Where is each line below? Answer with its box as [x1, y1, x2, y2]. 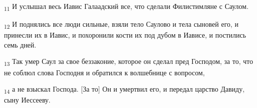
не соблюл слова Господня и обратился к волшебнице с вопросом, [4, 67, 205, 77]
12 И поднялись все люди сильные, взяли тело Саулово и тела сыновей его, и [4, 19, 239, 30]
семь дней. [4, 39, 36, 50]
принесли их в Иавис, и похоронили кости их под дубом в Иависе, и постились [4, 30, 246, 40]
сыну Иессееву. [4, 95, 51, 105]
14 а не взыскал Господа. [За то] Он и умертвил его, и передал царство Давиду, [4, 84, 245, 95]
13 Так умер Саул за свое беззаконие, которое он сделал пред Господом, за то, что [4, 56, 253, 68]
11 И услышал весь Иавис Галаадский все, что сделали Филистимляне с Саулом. [4, 1, 249, 12]
